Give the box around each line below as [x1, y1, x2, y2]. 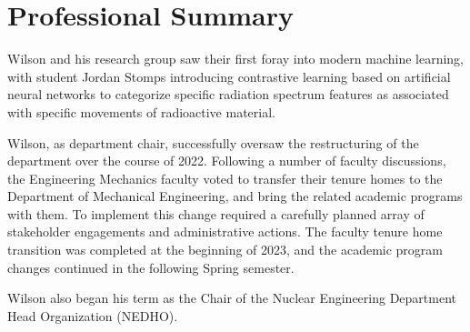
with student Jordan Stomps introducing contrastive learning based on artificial [7, 66, 451, 86]
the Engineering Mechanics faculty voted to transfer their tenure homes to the [7, 168, 443, 187]
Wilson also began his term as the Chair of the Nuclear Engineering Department [7, 288, 457, 307]
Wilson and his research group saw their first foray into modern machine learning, [7, 49, 464, 68]
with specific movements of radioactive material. [7, 102, 275, 121]
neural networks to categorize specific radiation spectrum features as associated [7, 85, 449, 104]
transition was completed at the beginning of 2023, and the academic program [7, 240, 443, 259]
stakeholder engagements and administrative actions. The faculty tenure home [7, 222, 443, 241]
